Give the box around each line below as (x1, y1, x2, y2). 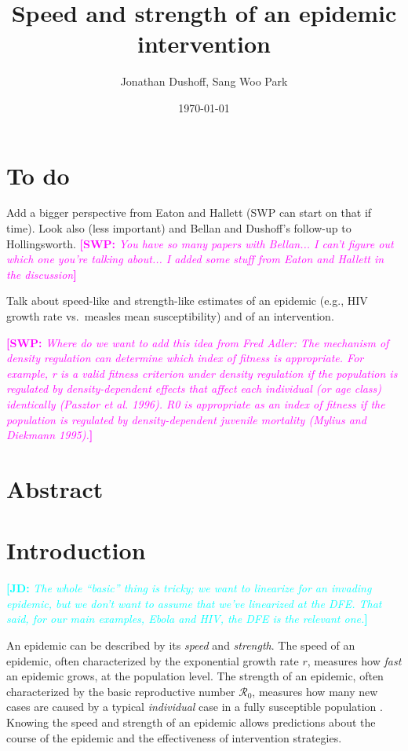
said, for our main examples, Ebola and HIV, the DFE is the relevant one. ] (6, 610, 368, 627)
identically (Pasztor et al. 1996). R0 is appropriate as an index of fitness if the (6, 395, 385, 412)
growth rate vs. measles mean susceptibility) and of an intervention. (6, 308, 334, 324)
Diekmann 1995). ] (6, 427, 93, 443)
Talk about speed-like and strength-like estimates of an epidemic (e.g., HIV (6, 292, 368, 309)
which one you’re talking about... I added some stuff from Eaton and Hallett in (6, 251, 384, 267)
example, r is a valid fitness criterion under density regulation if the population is (6, 365, 398, 381)
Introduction (6, 534, 146, 566)
